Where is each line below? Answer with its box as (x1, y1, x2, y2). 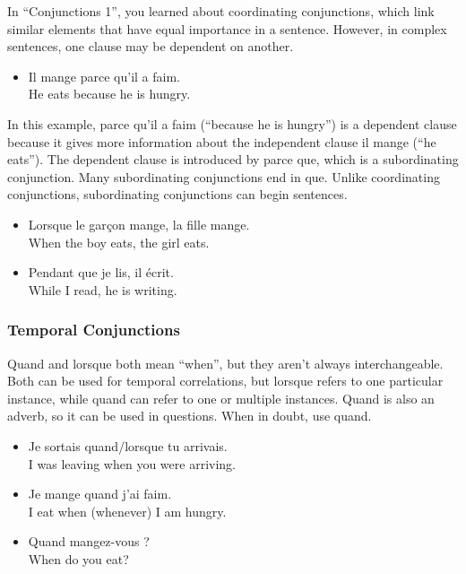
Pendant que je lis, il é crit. (28, 263, 174, 282)
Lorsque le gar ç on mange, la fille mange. (28, 214, 250, 233)
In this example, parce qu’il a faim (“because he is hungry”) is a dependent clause (7, 114, 457, 133)
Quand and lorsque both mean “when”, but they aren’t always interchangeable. (7, 353, 444, 372)
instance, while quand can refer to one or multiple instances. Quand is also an (7, 388, 435, 407)
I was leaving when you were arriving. (28, 454, 236, 473)
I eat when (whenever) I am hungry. (28, 501, 227, 520)
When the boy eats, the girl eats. (28, 232, 210, 251)
